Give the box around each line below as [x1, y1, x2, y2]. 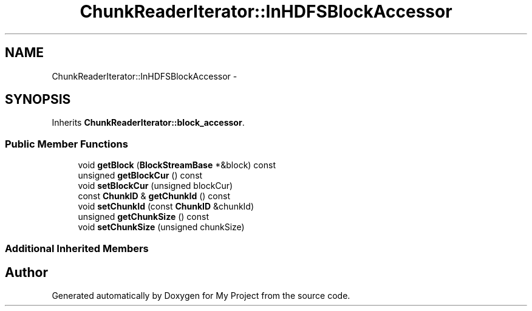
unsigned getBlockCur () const [78, 170, 203, 181]
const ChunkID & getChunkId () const [78, 191, 230, 202]
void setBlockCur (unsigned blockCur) [78, 180, 233, 191]
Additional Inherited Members [5, 242, 149, 255]
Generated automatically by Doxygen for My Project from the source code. [52, 290, 350, 301]
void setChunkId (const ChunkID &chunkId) [78, 201, 254, 212]
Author [5, 264, 48, 280]
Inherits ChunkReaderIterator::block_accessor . [52, 117, 245, 128]
